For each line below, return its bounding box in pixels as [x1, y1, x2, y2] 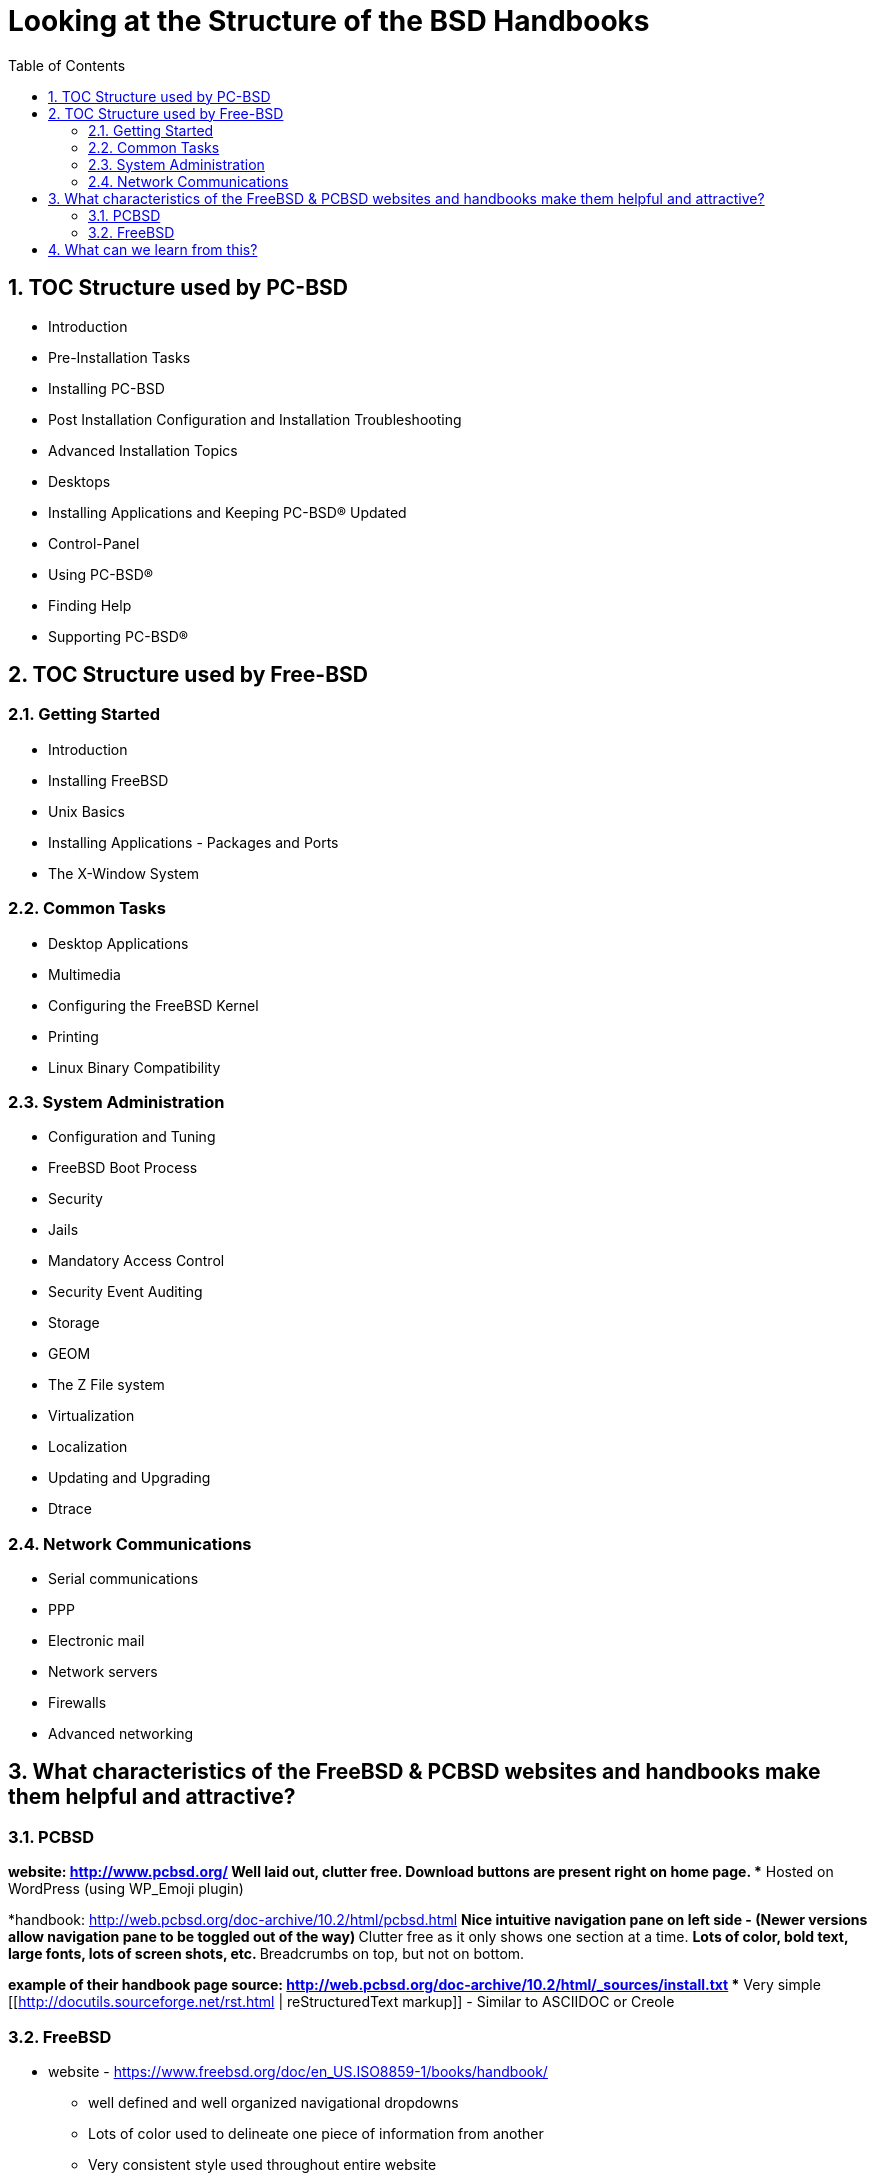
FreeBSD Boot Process [48, 1159, 198, 1177]
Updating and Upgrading [48, 1469, 211, 1487]
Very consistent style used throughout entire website [88, 2156, 437, 2174]
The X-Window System [48, 864, 199, 882]
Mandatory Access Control [48, 1252, 225, 1270]
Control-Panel [48, 534, 140, 552]
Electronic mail [48, 1632, 145, 1650]
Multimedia [48, 965, 121, 983]
